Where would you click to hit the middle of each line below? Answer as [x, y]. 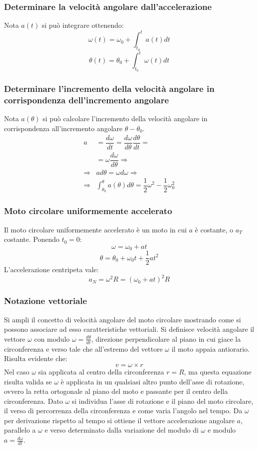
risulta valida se [28, 381]
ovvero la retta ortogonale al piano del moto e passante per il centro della [116, 391]
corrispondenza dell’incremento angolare [86, 100]
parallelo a [20, 430]
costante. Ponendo [32, 239]
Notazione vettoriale [45, 301]
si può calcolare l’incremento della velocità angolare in [125, 118]
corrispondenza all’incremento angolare [63, 128]
